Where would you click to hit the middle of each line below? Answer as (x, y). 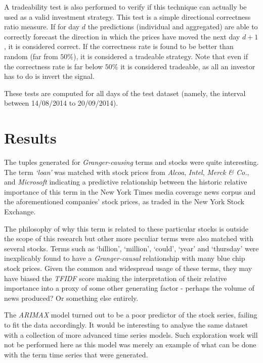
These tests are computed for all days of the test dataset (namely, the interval (125, 93)
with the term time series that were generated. (76, 354)
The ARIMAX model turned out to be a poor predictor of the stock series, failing (131, 315)
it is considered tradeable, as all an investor (188, 66)
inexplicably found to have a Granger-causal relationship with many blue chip (125, 258)
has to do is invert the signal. (49, 76)
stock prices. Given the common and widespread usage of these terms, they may (128, 268)
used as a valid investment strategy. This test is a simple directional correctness (127, 16)
